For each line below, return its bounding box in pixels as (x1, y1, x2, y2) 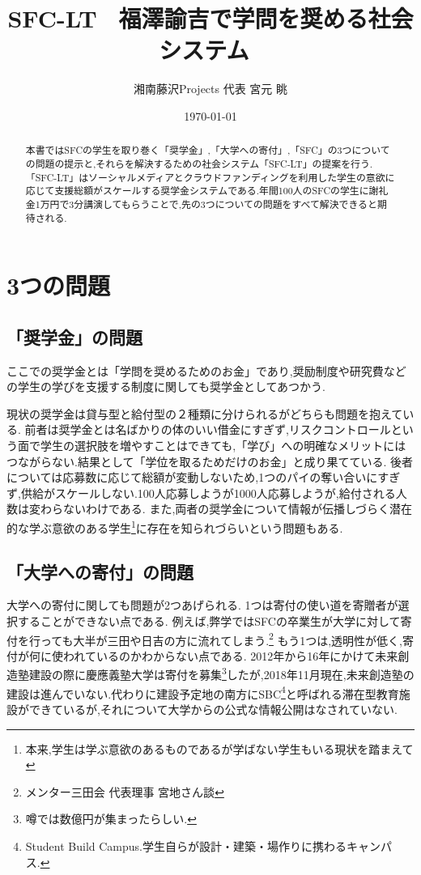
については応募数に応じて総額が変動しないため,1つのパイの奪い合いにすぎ (6, 469, 401, 486)
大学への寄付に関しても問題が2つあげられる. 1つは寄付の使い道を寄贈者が (6, 597, 398, 614)
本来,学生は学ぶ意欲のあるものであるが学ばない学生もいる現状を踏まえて (25, 740, 414, 757)
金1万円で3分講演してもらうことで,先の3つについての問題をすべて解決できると (25, 197, 377, 210)
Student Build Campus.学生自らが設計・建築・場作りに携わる (25, 837, 347, 854)
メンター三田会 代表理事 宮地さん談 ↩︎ (25, 783, 224, 800)
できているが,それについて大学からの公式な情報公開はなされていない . (28, 700, 398, 717)
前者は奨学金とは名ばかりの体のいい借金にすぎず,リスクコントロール (24, 421, 391, 438)
